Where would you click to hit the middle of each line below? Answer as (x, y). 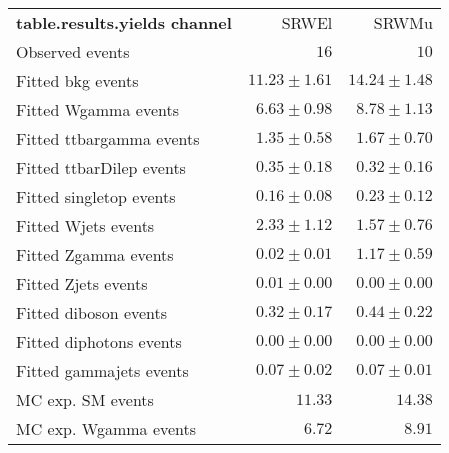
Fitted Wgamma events (97, 109)
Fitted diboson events (92, 312)
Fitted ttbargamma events (108, 138)
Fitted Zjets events (82, 283)
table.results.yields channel (124, 22)
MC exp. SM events (85, 399)
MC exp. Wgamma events (106, 428)
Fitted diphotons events (99, 341)
